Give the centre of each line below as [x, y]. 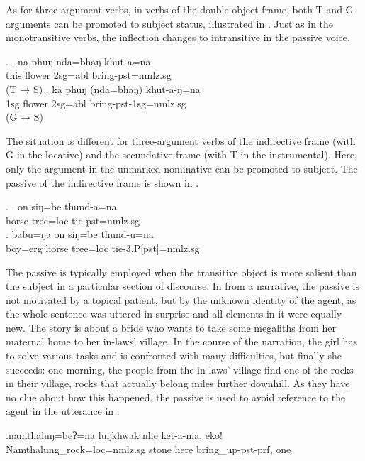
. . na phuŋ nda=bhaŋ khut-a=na [78, 61]
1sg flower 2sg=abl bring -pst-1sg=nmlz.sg [96, 103]
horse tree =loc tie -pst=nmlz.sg [73, 220]
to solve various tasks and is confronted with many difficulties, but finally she [174, 356]
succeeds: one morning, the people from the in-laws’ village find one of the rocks [180, 369]
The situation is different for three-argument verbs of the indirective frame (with [181, 140]
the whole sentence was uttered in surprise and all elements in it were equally [174, 314]
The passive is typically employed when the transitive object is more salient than [181, 272]
